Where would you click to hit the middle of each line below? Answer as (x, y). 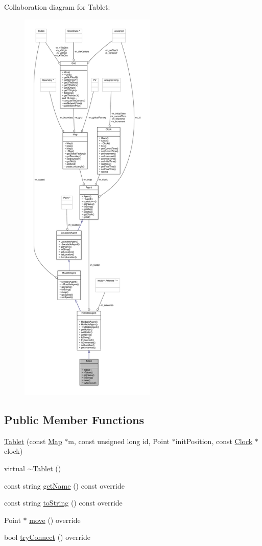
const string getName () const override (65, 485)
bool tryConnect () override (47, 537)
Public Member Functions (74, 419)
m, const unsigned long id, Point (119, 441)
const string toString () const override (63, 503)
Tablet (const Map (33, 441)
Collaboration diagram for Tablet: (57, 7)
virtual (15, 468)
